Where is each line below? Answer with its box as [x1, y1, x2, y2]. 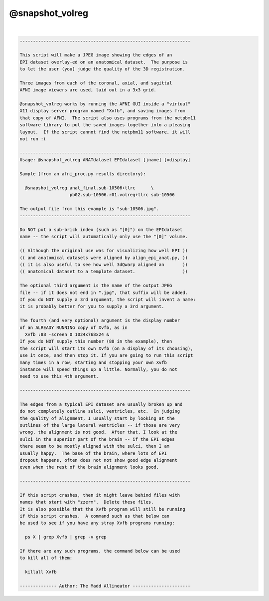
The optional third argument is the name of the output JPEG [19, 283, 172, 289]
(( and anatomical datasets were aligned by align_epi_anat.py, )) [19, 255, 188, 261]
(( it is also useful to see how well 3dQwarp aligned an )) [19, 262, 188, 268]
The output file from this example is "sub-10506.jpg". [19, 206, 159, 212]
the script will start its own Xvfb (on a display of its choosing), [19, 345, 193, 351]
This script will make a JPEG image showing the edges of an [19, 52, 172, 58]
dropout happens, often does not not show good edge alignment [19, 457, 178, 463]
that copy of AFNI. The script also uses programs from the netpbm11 [19, 115, 196, 121]
